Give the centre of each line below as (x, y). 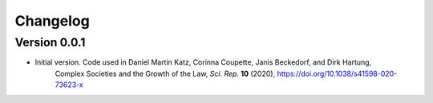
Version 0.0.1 (50, 42)
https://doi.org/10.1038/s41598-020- (337, 73)
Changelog (52, 21)
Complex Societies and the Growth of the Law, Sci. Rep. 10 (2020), (165, 73)
